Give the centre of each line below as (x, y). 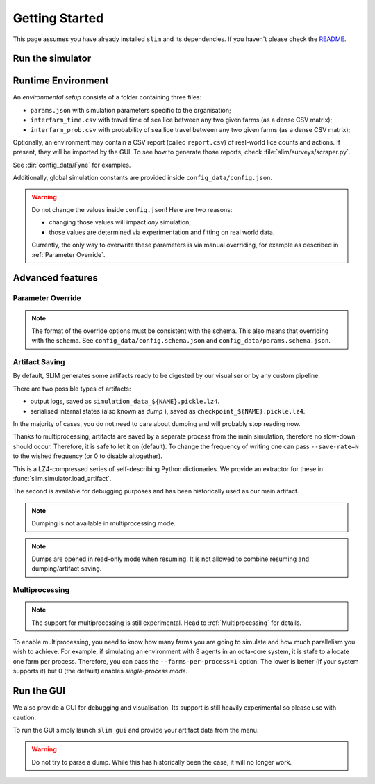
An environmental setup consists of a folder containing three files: (107, 97)
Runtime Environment (61, 81)
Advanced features (56, 278)
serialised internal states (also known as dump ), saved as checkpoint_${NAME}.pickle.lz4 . (168, 411)
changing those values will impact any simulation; (120, 222)
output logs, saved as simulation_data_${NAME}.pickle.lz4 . (125, 401)
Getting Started (58, 18)
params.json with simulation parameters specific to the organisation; (131, 110)
